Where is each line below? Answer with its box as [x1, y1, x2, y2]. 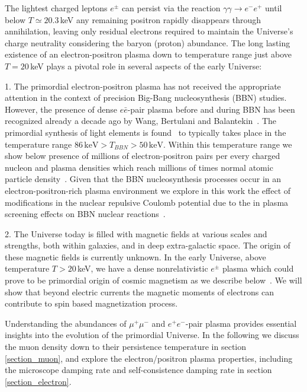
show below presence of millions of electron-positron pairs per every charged [5, 149, 280, 162]
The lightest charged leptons [5, 2, 108, 14]
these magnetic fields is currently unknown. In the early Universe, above [5, 250, 266, 263]
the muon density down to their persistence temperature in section [5, 340, 247, 353]
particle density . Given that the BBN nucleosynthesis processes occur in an [5, 173, 281, 185]
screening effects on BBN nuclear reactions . [5, 208, 166, 220]
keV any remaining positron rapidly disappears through [60, 13, 261, 26]
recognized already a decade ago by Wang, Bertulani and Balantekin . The [5, 114, 277, 127]
